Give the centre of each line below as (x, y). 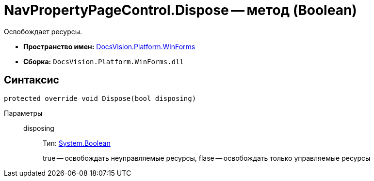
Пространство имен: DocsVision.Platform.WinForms (109, 46)
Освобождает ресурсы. (43, 31)
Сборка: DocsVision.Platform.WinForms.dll (104, 61)
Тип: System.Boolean (77, 143)
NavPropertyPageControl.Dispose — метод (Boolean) (180, 10)
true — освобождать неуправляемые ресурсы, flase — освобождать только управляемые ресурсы (207, 158)
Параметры (23, 113)
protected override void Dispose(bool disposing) (100, 98)
